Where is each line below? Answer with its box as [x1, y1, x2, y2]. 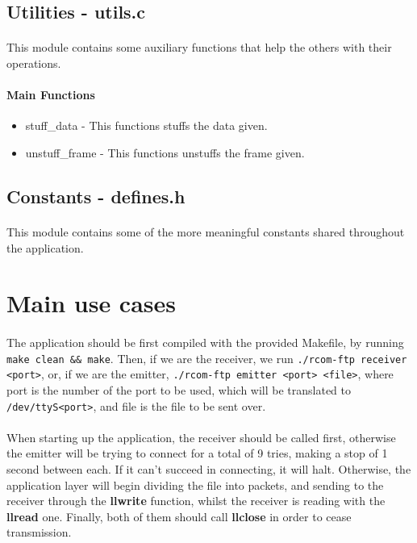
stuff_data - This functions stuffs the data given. [25, 117, 268, 134]
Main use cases [6, 286, 177, 320]
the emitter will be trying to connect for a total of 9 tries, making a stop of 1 [6, 445, 388, 462]
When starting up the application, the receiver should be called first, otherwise [6, 428, 396, 445]
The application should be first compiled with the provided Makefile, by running [6, 334, 404, 351]
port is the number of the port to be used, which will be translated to [6, 381, 352, 398]
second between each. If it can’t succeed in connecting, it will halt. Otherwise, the [6, 461, 411, 478]
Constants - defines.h [6, 183, 186, 208]
